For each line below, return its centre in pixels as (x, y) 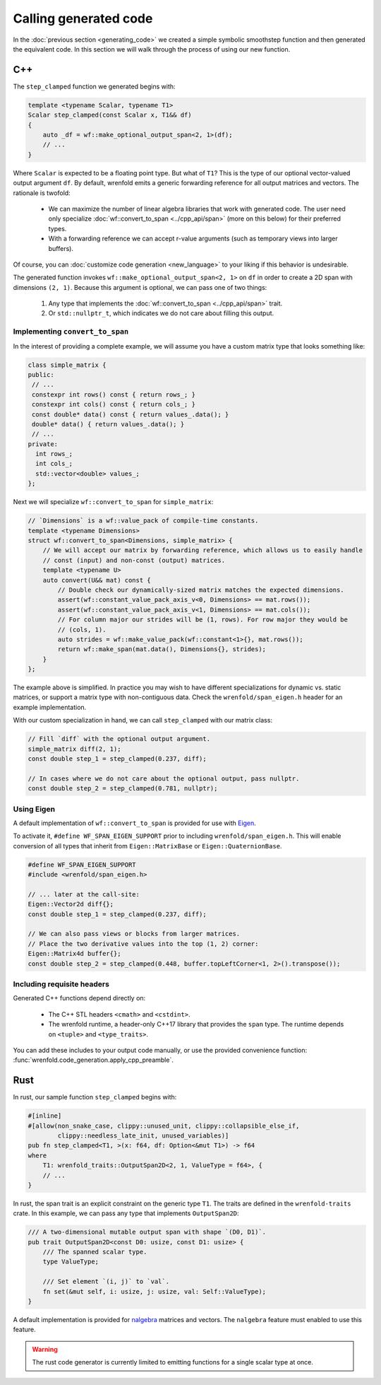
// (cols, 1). (82, 630)
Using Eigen (34, 809)
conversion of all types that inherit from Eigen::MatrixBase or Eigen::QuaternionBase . (147, 846)
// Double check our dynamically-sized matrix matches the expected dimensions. (201, 590)
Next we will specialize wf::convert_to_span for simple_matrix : (113, 502)
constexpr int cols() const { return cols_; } (114, 404)
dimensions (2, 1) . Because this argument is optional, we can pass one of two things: (140, 287)
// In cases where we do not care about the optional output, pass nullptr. (164, 778)
